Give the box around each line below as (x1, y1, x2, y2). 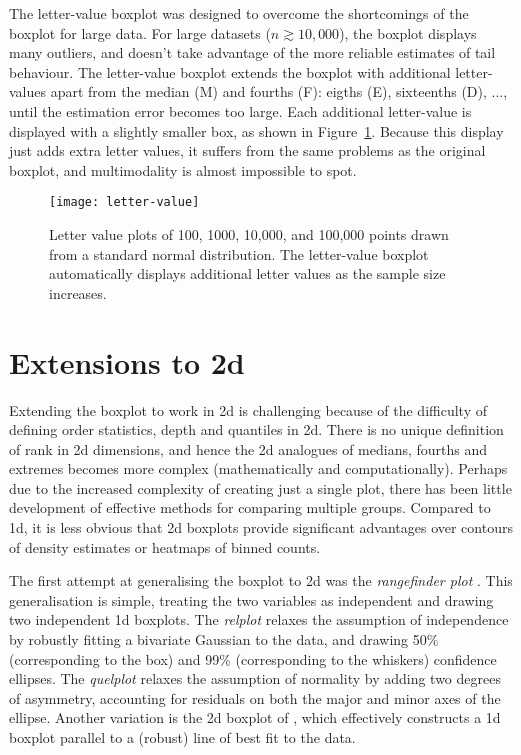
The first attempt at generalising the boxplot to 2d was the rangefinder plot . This (9, 570, 513, 591)
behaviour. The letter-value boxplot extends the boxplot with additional (9, 61, 451, 82)
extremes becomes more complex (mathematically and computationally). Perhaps (9, 458, 508, 479)
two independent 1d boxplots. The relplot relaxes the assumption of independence (9, 609, 509, 630)
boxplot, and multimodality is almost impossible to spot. (9, 159, 357, 180)
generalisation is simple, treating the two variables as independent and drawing (9, 589, 494, 610)
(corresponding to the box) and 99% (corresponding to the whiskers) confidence (9, 648, 497, 669)
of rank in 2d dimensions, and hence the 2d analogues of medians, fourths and (9, 438, 488, 459)
